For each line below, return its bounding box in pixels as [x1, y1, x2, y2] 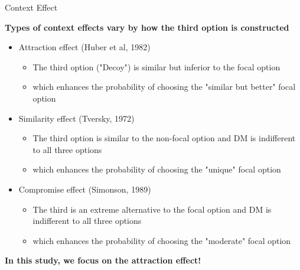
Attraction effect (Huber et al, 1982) [18, 41, 151, 53]
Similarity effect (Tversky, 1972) [18, 112, 135, 124]
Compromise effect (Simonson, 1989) [18, 183, 151, 195]
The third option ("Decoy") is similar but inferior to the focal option [32, 60, 281, 73]
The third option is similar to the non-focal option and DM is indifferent [32, 132, 296, 144]
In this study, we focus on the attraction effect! [5, 254, 201, 266]
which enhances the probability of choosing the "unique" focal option [32, 163, 281, 175]
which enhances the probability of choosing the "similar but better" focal [32, 80, 296, 93]
